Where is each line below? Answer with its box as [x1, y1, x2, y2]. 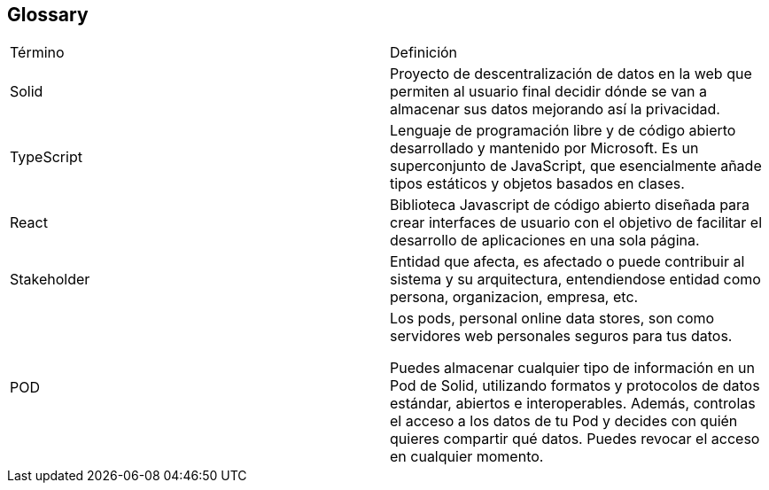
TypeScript [10, 148, 82, 167]
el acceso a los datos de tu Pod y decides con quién [390, 412, 738, 431]
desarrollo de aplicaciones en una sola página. [390, 231, 700, 250]
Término [10, 43, 65, 62]
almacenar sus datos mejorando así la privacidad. [390, 100, 720, 119]
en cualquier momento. [390, 447, 544, 466]
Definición [390, 43, 458, 62]
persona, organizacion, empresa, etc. [390, 288, 639, 307]
